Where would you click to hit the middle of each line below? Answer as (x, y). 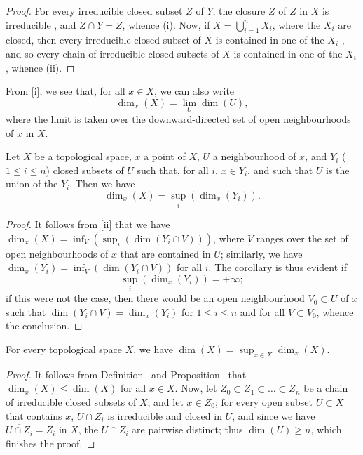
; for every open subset (263, 401)
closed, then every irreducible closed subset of (103, 40)
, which (326, 429)
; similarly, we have (261, 253)
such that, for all (173, 170)
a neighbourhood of (254, 156)
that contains (34, 415)
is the (338, 170)
